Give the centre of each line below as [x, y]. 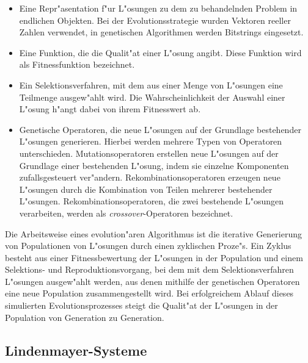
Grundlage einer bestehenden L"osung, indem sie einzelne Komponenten [154, 165]
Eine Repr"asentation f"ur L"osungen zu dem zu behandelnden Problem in [158, 8]
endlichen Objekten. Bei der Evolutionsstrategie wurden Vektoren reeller [155, 20]
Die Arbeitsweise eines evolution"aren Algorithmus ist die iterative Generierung [154, 233]
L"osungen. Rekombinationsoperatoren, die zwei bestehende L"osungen [152, 201]
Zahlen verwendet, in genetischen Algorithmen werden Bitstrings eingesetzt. [161, 32]
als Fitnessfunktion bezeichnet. [77, 64]
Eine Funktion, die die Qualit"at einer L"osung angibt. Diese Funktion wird [160, 52]
